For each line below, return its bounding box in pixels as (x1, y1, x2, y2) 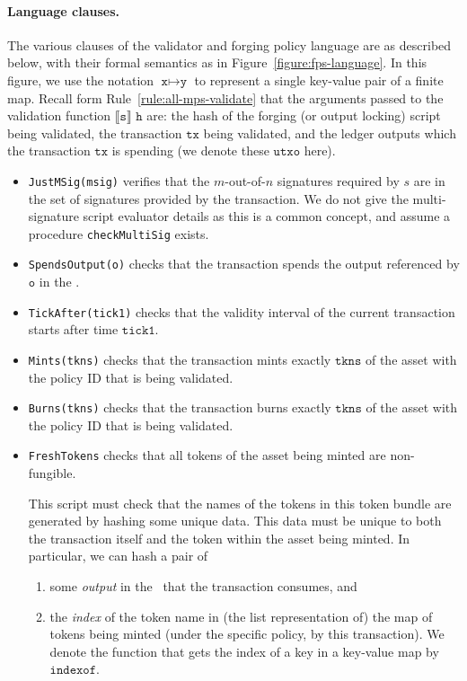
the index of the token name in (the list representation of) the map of (49, 606, 433, 625)
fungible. (28, 464, 76, 482)
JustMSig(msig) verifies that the (28, 171, 210, 190)
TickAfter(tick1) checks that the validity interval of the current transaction (28, 302, 455, 321)
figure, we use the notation (7, 70, 154, 89)
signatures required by (277, 171, 400, 190)
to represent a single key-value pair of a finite (194, 70, 444, 89)
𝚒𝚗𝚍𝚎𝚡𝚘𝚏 (49, 664, 97, 677)
